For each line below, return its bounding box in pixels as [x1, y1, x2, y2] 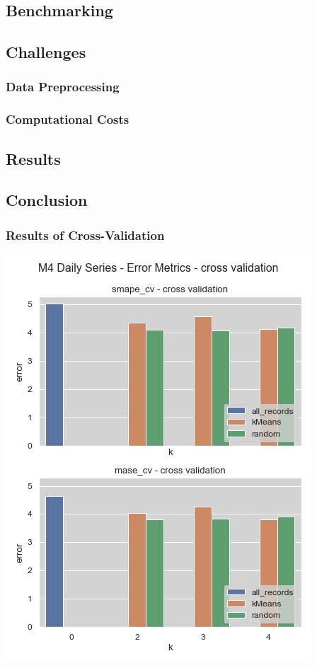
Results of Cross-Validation [6, 226, 165, 243]
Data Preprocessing [6, 78, 120, 96]
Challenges [6, 41, 86, 63]
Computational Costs [6, 110, 129, 128]
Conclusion [6, 189, 88, 211]
